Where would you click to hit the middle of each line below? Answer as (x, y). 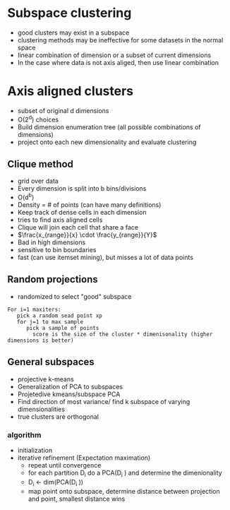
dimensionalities (41, 409)
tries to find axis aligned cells (60, 220)
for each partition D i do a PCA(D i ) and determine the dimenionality (125, 473)
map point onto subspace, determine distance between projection (124, 491)
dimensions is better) (41, 340)
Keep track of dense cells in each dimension (82, 212)
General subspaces (51, 362)
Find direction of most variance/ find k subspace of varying (104, 401)
